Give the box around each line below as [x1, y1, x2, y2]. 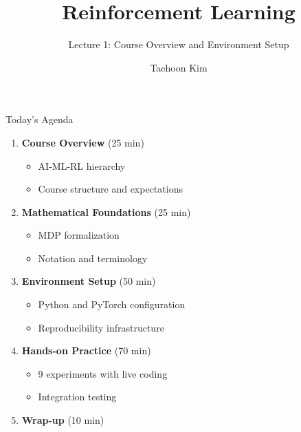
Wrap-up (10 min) [21, 413, 104, 427]
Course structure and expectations [38, 182, 183, 196]
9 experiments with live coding [38, 366, 168, 380]
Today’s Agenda [5, 112, 74, 127]
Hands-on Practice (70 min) [21, 343, 151, 358]
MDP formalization [38, 228, 120, 242]
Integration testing [38, 389, 117, 404]
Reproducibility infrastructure [38, 320, 164, 334]
